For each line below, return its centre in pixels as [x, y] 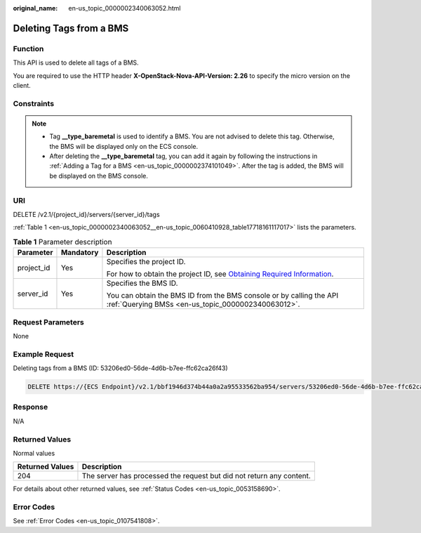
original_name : [35, 8]
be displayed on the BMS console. [99, 176]
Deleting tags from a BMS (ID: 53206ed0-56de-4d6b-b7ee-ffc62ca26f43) [120, 368]
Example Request [43, 354]
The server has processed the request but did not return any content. [196, 476]
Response [31, 407]
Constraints [34, 103]
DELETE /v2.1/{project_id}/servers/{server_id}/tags [87, 214]
